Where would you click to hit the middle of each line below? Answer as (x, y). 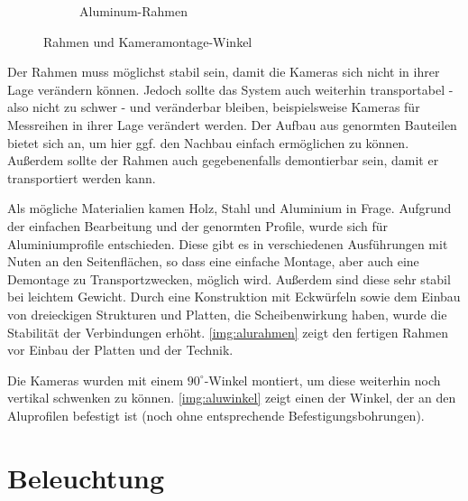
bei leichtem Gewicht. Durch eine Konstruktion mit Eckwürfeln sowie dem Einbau (234, 297)
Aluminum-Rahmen (133, 11)
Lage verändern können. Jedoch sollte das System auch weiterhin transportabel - (230, 89)
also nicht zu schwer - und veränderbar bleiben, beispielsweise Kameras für (214, 107)
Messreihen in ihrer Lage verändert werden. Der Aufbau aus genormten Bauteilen (232, 124)
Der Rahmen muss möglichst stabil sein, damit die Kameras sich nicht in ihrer (224, 72)
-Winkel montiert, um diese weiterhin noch (322, 380)
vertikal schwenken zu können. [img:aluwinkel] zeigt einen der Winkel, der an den (232, 398)
